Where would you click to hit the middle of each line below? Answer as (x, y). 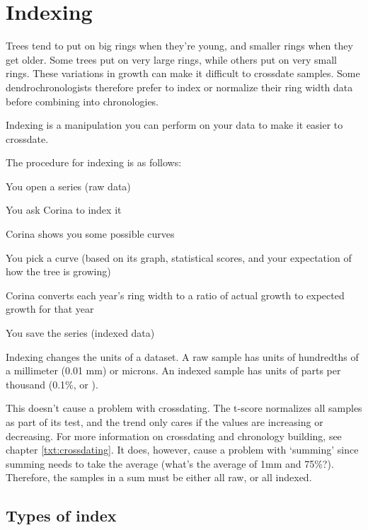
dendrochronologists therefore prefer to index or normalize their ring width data (179, 87)
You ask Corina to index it (64, 210)
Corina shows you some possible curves (90, 234)
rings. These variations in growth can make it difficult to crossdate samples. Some (183, 73)
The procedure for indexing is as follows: (94, 162)
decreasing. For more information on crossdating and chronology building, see (174, 436)
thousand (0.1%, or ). (52, 384)
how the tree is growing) (58, 271)
